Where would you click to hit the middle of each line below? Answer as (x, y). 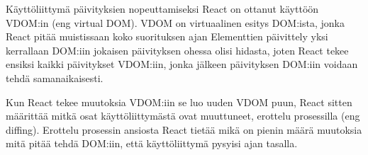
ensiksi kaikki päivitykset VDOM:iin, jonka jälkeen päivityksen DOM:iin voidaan (182, 64)
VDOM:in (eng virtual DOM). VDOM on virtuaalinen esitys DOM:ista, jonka (175, 22)
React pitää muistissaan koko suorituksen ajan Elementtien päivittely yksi (167, 36)
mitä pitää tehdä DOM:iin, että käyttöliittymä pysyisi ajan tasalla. (152, 143)
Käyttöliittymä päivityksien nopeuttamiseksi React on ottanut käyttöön (162, 8)
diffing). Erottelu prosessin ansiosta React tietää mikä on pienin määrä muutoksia (184, 129)
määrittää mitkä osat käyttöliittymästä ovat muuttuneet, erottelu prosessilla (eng (183, 116)
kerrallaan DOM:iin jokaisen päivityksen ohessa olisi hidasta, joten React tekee (177, 50)
